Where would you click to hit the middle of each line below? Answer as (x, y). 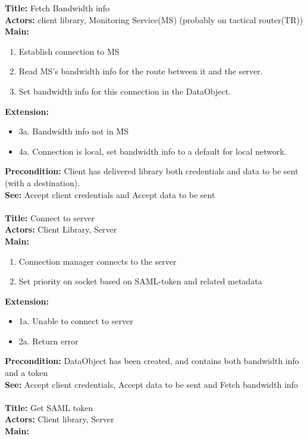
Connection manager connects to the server (98, 261)
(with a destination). (43, 182)
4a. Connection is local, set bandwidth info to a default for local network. (153, 151)
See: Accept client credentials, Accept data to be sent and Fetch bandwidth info (151, 384)
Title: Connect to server (50, 217)
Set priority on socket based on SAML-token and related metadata (140, 281)
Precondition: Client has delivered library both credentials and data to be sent (152, 171)
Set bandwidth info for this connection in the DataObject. (125, 91)
